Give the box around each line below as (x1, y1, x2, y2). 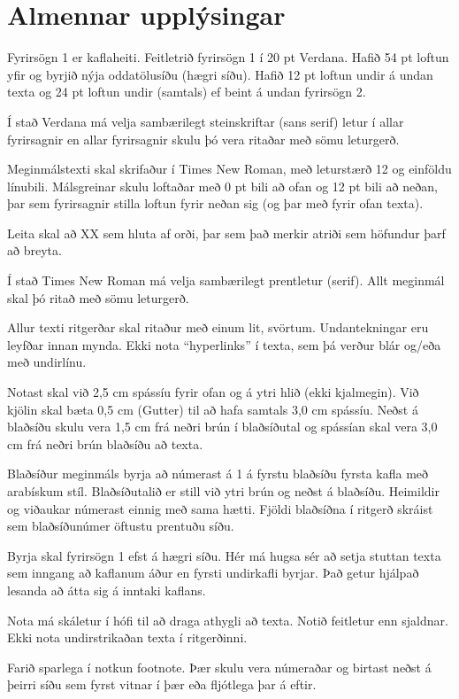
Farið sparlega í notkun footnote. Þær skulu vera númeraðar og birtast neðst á (7, 657, 432, 676)
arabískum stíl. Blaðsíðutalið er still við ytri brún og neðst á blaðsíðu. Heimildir (7, 482, 440, 500)
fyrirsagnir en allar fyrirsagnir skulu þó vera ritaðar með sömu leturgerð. (7, 129, 400, 148)
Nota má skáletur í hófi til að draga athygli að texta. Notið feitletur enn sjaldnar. (7, 610, 448, 629)
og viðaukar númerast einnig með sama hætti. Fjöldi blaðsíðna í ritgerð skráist (7, 499, 433, 517)
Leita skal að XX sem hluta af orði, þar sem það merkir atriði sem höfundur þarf (7, 223, 446, 242)
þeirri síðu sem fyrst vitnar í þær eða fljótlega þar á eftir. (7, 675, 317, 694)
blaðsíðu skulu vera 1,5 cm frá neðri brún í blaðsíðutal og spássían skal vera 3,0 (7, 417, 438, 436)
